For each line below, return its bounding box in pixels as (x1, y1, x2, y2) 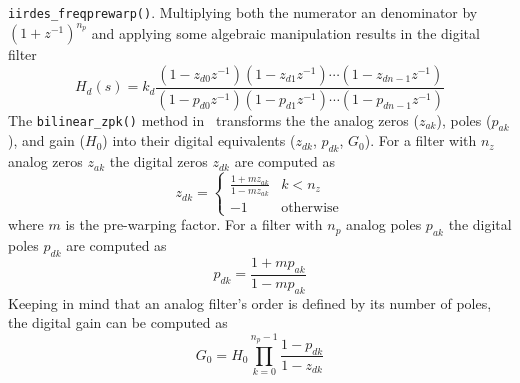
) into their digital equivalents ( (102, 130, 296, 151)
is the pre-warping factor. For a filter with (65, 214, 323, 235)
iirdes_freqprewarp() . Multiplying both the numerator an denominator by (8, 2, 478, 22)
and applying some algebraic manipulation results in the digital (91, 22, 480, 43)
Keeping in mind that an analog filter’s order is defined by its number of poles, (8, 292, 492, 313)
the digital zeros (109, 151, 208, 172)
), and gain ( (8, 130, 86, 151)
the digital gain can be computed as (8, 312, 228, 333)
